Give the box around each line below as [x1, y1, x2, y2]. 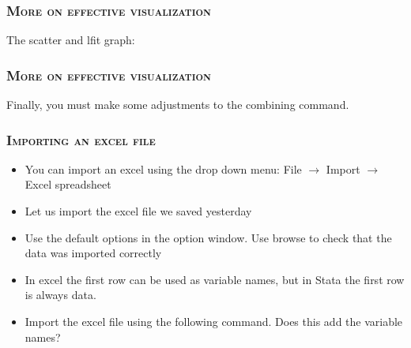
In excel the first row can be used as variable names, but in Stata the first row [25, 271, 405, 287]
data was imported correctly [25, 245, 162, 261]
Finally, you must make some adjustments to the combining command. [6, 96, 349, 113]
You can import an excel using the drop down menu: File [25, 160, 302, 177]
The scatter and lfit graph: [6, 32, 135, 48]
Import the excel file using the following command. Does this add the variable [25, 313, 403, 329]
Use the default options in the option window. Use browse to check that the [25, 229, 392, 245]
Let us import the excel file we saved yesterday [25, 203, 252, 219]
